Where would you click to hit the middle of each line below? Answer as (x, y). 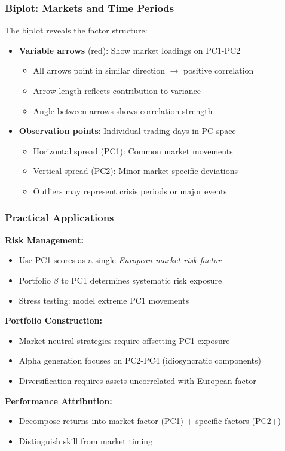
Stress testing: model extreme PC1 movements (104, 300)
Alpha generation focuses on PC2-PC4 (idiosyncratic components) (140, 360)
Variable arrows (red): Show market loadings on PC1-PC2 (130, 50)
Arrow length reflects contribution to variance (117, 90)
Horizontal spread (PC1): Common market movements (133, 150)
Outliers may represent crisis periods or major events (130, 191)
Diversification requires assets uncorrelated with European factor (137, 380)
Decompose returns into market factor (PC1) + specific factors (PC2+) (150, 421)
